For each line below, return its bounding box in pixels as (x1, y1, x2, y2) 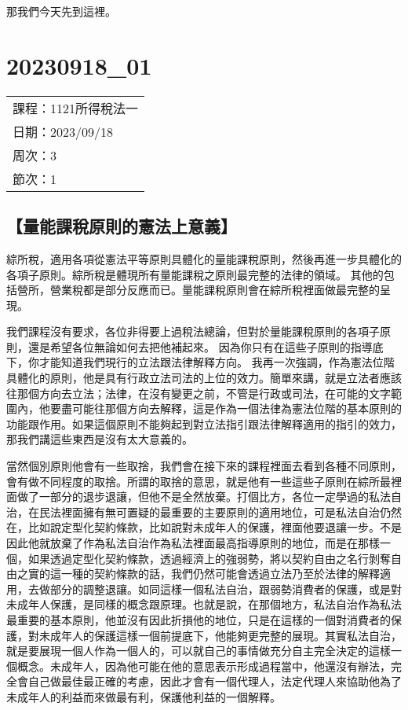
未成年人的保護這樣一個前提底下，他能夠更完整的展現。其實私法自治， (38, 627, 402, 643)
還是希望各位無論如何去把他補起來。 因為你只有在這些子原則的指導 (27, 338, 373, 355)
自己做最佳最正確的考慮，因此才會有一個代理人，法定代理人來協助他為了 (27, 673, 402, 690)
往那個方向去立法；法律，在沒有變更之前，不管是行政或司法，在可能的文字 (6, 384, 391, 401)
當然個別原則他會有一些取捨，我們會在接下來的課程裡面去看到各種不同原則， (6, 458, 402, 474)
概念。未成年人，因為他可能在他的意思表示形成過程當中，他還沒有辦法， (16, 657, 391, 674)
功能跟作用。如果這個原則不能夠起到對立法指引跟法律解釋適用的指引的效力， (6, 415, 402, 432)
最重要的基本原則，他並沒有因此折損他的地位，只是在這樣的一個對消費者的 (6, 611, 391, 627)
